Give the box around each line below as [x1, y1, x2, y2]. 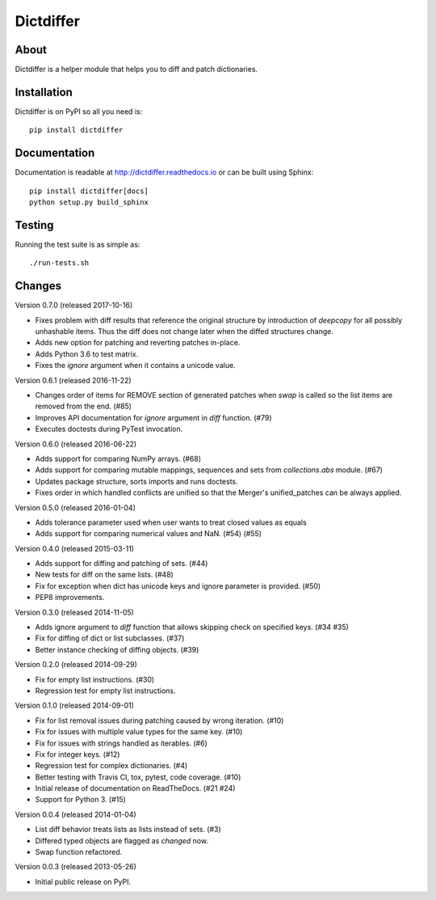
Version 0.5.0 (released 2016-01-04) [15, 502, 136, 513]
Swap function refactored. [35, 847, 123, 857]
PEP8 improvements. [35, 593, 105, 602]
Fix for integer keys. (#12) [35, 749, 120, 759]
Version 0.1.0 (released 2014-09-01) [15, 700, 135, 711]
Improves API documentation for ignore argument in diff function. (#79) [35, 412, 272, 422]
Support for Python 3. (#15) [35, 795, 127, 805]
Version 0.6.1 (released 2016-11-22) [15, 375, 132, 385]
